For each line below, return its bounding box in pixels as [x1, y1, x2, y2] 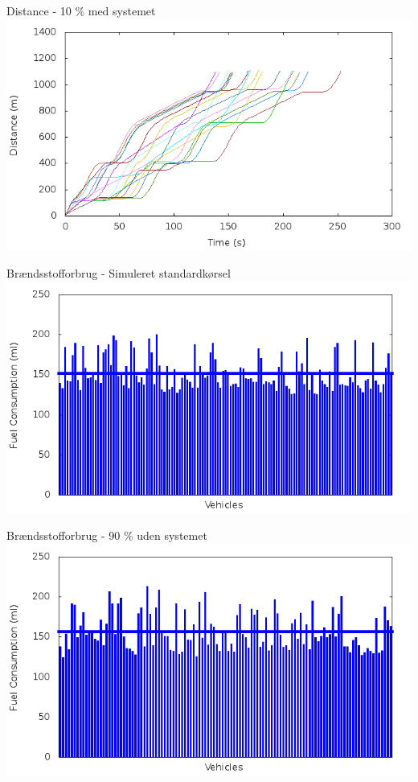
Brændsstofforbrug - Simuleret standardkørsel [6, 265, 231, 282]
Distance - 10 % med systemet [6, 2, 156, 19]
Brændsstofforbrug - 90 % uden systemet [6, 527, 207, 544]
